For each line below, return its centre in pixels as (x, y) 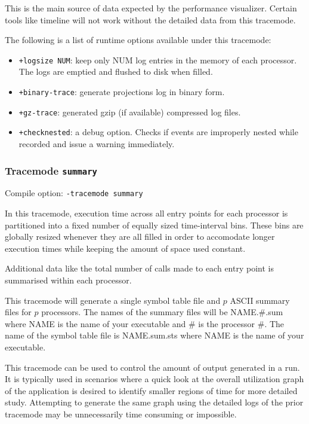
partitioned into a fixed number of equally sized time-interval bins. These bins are (154, 225)
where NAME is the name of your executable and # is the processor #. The (145, 323)
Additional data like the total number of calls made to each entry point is (139, 268)
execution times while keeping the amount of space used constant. (125, 248)
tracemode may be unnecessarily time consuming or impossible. (121, 414)
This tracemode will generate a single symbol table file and (113, 300)
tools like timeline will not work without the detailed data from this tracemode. (150, 19)
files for (18, 312)
